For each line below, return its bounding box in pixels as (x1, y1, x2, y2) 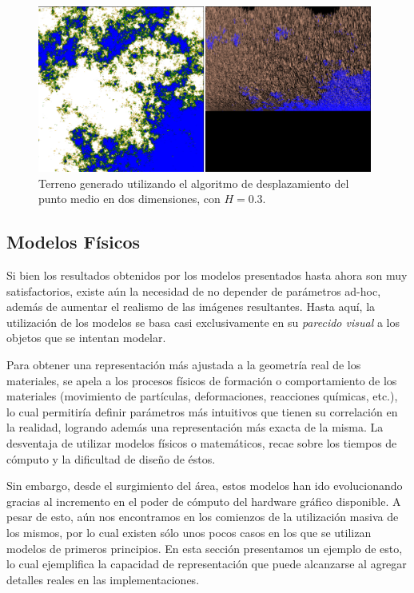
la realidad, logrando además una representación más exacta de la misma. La (6, 419, 384, 436)
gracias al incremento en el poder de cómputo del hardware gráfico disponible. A (6, 492, 401, 509)
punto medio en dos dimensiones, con (38, 190, 221, 207)
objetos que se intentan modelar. (6, 329, 166, 346)
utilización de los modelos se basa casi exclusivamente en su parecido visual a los (6, 313, 400, 330)
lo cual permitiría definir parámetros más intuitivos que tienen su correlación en (6, 403, 398, 420)
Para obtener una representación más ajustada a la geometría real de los (6, 356, 361, 372)
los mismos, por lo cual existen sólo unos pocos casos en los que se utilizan (6, 523, 372, 540)
